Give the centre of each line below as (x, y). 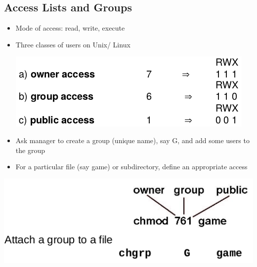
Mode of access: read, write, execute (70, 28)
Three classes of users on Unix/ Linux (73, 44)
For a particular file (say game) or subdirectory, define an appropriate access (131, 167)
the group (30, 150)
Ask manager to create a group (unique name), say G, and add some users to (132, 140)
